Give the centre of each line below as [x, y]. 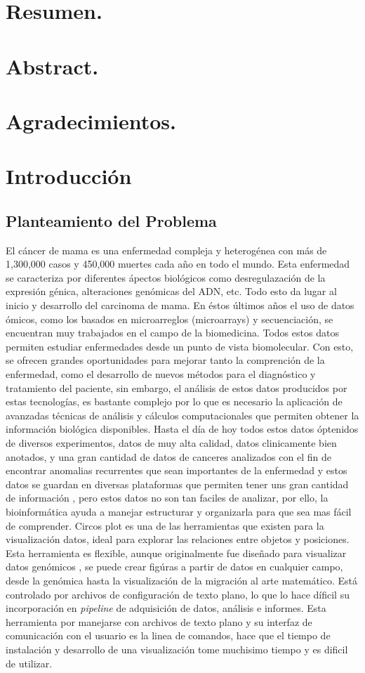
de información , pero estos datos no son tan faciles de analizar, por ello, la [167, 498]
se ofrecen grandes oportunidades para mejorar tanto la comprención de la [165, 360]
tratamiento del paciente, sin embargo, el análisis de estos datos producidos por [177, 387]
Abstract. [52, 66]
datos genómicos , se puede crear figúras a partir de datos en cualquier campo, [174, 567]
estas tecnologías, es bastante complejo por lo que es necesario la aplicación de [174, 401]
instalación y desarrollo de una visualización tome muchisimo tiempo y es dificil [177, 649]
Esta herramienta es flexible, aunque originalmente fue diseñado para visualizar [176, 553]
